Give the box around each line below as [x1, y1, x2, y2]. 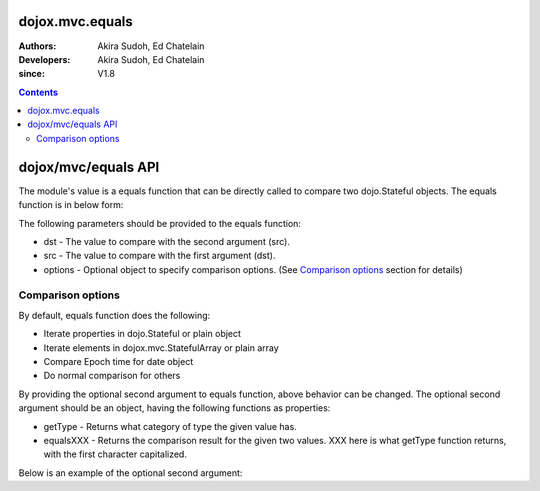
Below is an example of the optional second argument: [18, 466, 243, 479]
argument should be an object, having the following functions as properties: [18, 402, 331, 414]
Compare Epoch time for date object [43, 356, 194, 368]
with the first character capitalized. [43, 448, 187, 460]
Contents [18, 86, 59, 98]
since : [18, 68, 45, 80]
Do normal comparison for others [43, 370, 181, 382]
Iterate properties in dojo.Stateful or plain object [43, 328, 242, 340]
